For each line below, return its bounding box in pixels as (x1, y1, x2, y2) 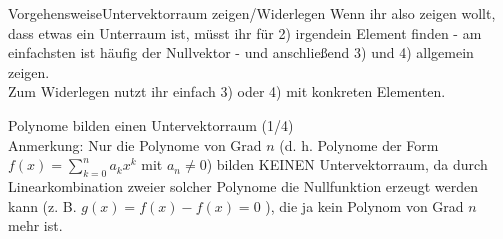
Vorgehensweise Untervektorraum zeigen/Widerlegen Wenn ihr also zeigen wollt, (8, 3, 496, 23)
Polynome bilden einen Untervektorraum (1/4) (8, 114, 294, 135)
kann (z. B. (8, 195, 77, 216)
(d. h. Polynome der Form (279, 134, 439, 155)
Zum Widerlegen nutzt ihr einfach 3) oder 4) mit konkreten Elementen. (8, 81, 446, 102)
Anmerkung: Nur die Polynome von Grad (8, 134, 262, 155)
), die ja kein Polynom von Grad (265, 195, 464, 216)
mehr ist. (8, 215, 63, 236)
